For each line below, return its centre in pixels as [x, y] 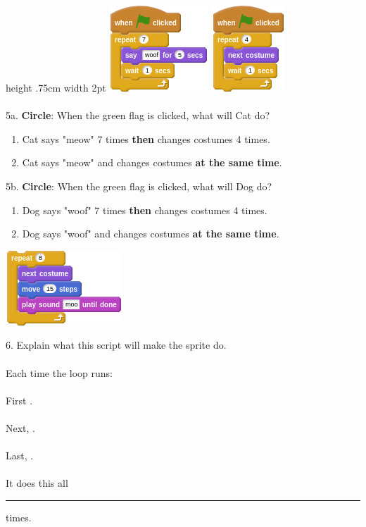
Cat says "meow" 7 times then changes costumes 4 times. [146, 138]
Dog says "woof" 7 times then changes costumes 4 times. [145, 210]
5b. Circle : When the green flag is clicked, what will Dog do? [139, 186]
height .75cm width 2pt [56, 87]
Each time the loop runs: [59, 372]
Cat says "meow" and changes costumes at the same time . [152, 162]
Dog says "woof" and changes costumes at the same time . [151, 234]
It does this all [37, 483]
